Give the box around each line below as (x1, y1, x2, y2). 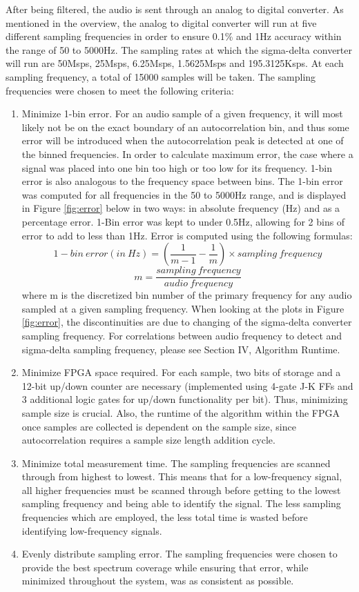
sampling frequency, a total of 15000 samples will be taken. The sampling (6, 69, 316, 83)
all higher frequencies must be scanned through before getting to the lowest (21, 482, 341, 497)
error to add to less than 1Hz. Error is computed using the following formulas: (21, 228, 353, 242)
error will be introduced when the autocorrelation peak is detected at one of (21, 133, 344, 148)
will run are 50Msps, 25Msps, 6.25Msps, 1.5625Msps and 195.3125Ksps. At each (6, 56, 344, 70)
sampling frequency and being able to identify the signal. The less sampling (21, 496, 341, 511)
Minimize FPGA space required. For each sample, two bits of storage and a (21, 365, 341, 379)
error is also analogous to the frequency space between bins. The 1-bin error (21, 174, 343, 188)
